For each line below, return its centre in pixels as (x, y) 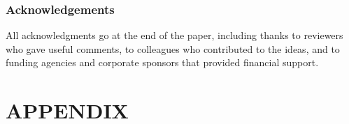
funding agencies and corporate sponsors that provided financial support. (162, 62)
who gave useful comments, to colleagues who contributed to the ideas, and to (173, 48)
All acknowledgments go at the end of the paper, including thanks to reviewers (174, 35)
